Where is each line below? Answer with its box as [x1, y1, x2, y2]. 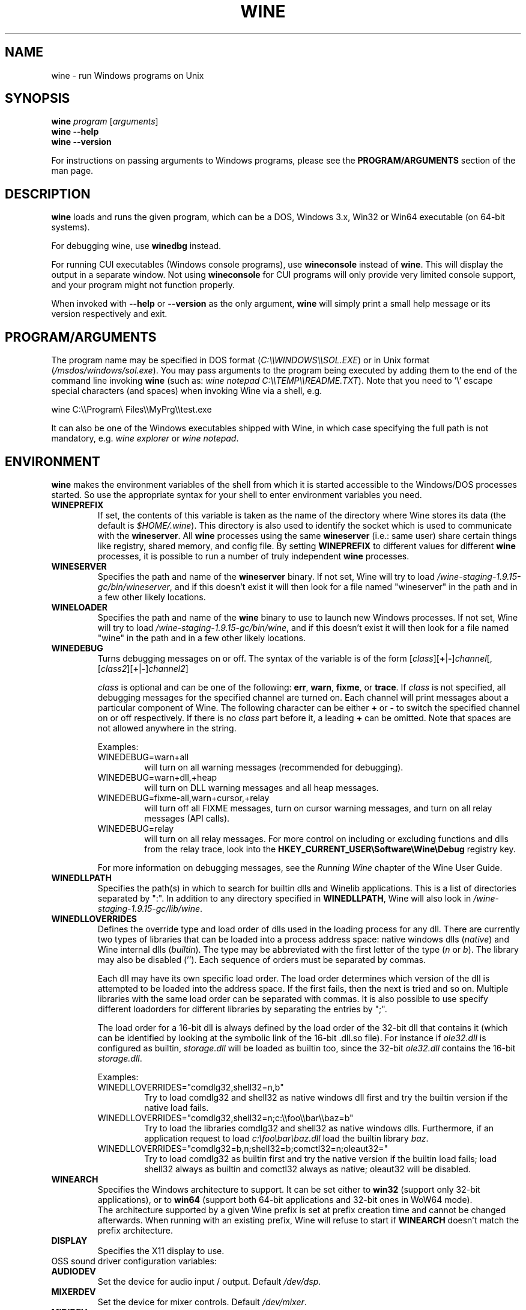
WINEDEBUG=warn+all [97, 751, 189, 762]
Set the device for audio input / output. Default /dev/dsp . [97, 1276, 321, 1287]
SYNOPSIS [5, 91, 70, 106]
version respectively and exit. [51, 309, 168, 319]
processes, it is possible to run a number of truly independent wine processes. [97, 550, 410, 561]
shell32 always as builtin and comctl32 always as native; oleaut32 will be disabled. [144, 1163, 471, 1174]
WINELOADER [51, 601, 108, 612]
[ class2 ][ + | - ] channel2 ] [97, 663, 189, 674]
